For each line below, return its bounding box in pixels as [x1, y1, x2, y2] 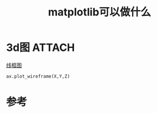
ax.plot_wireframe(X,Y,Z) [6, 73, 70, 79]
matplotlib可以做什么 [48, 5, 151, 19]
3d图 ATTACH [6, 41, 75, 54]
